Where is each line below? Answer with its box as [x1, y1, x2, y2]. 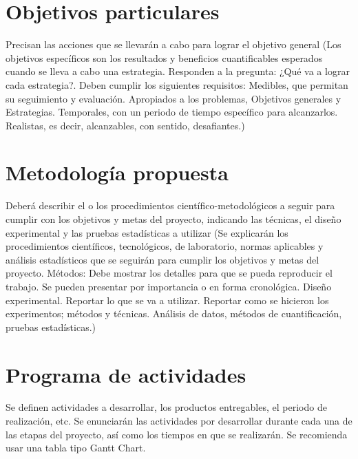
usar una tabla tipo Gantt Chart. [6, 440, 146, 455]
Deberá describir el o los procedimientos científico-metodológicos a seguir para [6, 198, 335, 213]
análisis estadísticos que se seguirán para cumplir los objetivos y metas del [6, 252, 319, 266]
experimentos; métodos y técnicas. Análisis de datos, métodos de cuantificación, [6, 306, 342, 321]
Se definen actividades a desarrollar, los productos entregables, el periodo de [6, 400, 327, 414]
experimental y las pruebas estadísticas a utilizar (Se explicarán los [6, 225, 288, 239]
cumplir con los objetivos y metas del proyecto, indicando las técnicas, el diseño [6, 212, 341, 226]
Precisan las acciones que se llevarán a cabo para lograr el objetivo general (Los [6, 37, 341, 52]
